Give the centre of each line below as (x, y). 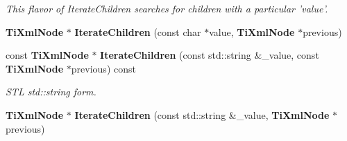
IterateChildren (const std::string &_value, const (210, 55)
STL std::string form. (51, 92)
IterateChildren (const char (138, 31)
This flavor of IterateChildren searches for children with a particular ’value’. (167, 8)
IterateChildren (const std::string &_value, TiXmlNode (202, 114)
